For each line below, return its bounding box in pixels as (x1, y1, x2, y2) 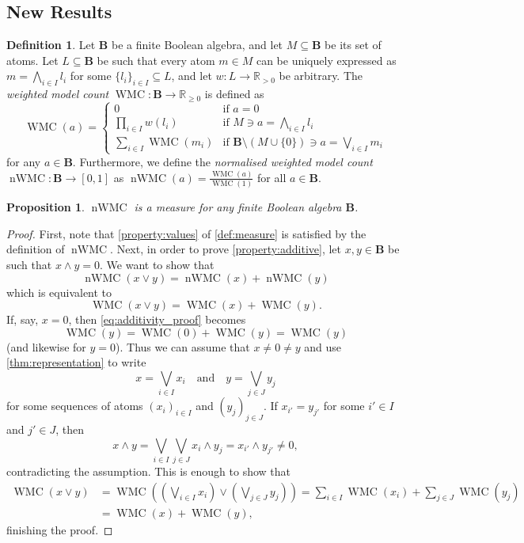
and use (304, 338, 342, 355)
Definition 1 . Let (6, 36, 96, 53)
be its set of (325, 36, 382, 53)
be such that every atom (97, 51, 215, 68)
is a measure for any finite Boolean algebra (134, 199, 342, 215)
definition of (6, 241, 65, 257)
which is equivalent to (6, 283, 112, 300)
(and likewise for (6, 338, 86, 355)
